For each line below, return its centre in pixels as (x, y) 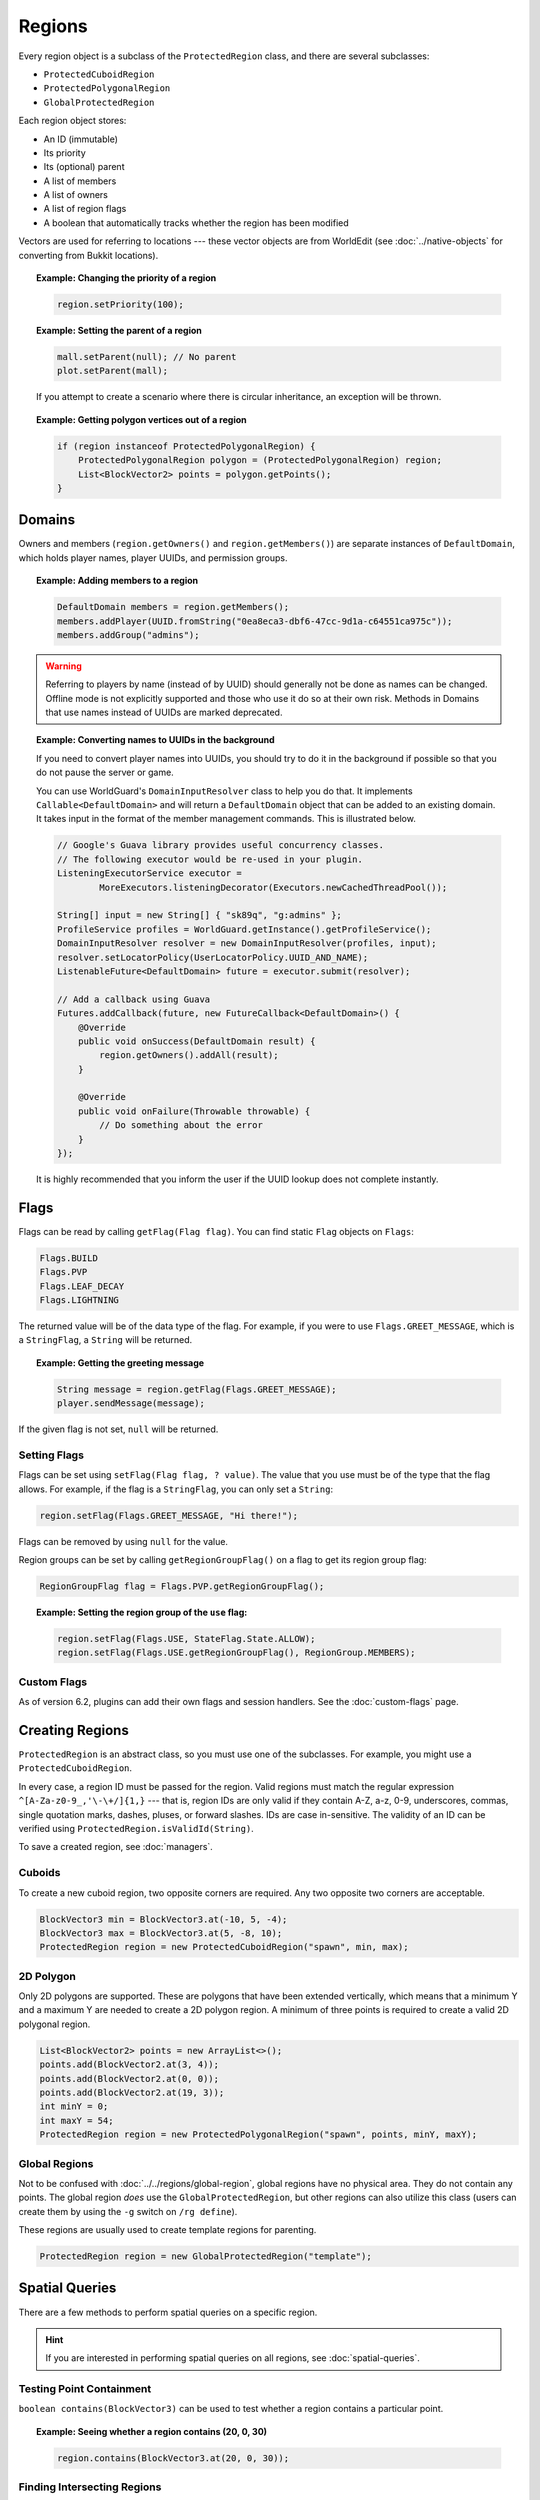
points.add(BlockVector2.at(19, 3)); (132, 2092)
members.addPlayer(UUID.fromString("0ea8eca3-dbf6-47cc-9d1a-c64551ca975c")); (254, 621)
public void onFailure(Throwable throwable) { (194, 1111)
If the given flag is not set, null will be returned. (118, 1429)
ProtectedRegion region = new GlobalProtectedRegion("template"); (205, 2256)
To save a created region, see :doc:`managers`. (116, 1847)
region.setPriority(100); (120, 304)
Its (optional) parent (84, 167)
